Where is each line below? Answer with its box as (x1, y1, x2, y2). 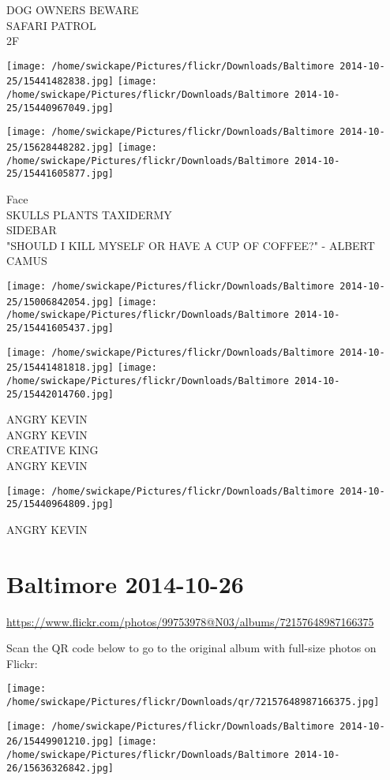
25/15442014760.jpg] (6, 388, 114, 400)
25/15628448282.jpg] (6, 142, 114, 154)
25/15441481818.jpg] (6, 362, 114, 374)
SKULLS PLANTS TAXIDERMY (6, 206, 172, 222)
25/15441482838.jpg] (6, 76, 114, 88)
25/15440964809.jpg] (6, 498, 114, 510)
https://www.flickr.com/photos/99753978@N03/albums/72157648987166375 (6, 613, 374, 629)
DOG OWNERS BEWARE (6, 2, 139, 17)
